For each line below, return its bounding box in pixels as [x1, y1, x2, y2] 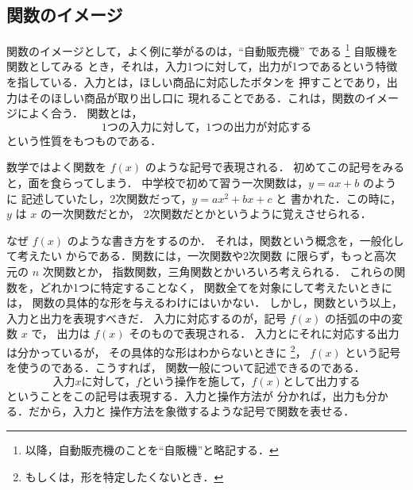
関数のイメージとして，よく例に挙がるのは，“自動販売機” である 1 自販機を [6, 40, 399, 59]
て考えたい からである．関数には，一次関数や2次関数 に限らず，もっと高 [6, 247, 385, 264]
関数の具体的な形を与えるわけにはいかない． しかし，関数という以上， [32, 294, 403, 311]
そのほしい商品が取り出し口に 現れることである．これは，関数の [28, 89, 366, 105]
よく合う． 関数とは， [28, 105, 143, 121]
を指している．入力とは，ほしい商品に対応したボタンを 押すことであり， [6, 74, 387, 90]
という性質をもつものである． [6, 132, 162, 148]
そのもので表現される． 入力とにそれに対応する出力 [129, 325, 399, 342]
